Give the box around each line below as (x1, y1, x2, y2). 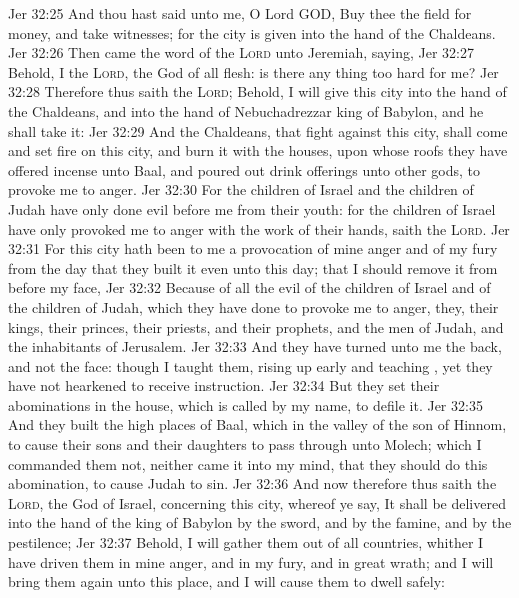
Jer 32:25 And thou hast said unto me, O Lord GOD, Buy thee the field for (8, 3, 472, 23)
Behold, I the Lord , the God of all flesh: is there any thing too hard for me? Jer (8, 61, 499, 82)
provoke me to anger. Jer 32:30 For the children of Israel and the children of (8, 179, 474, 200)
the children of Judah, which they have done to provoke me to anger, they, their (8, 296, 499, 317)
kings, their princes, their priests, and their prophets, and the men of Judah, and (8, 316, 504, 337)
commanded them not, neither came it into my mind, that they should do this (8, 453, 488, 474)
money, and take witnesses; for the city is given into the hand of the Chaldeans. (8, 22, 496, 43)
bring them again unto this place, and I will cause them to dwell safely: (8, 571, 445, 592)
